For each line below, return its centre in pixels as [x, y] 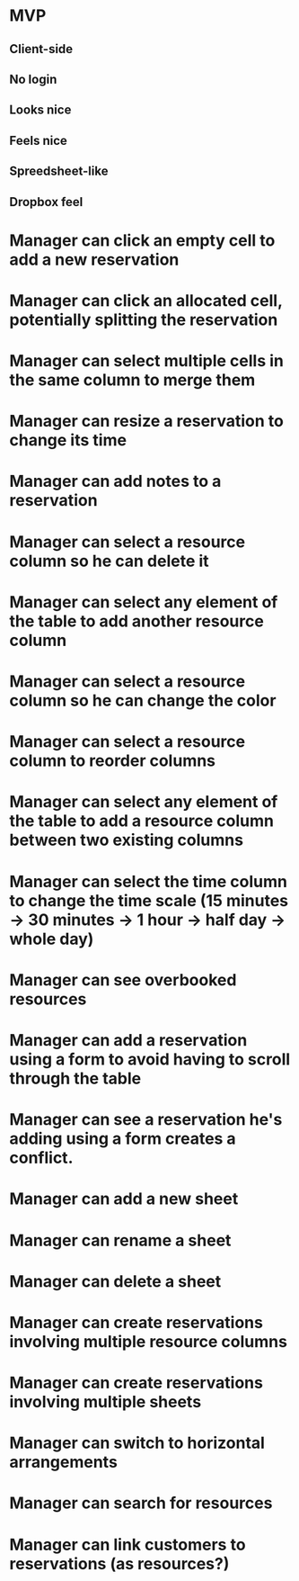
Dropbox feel [46, 202]
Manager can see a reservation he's [146, 1120]
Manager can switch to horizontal [137, 1443]
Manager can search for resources [141, 1503]
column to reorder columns [113, 761]
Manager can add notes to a [115, 481]
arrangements [64, 1462]
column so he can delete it [109, 561]
